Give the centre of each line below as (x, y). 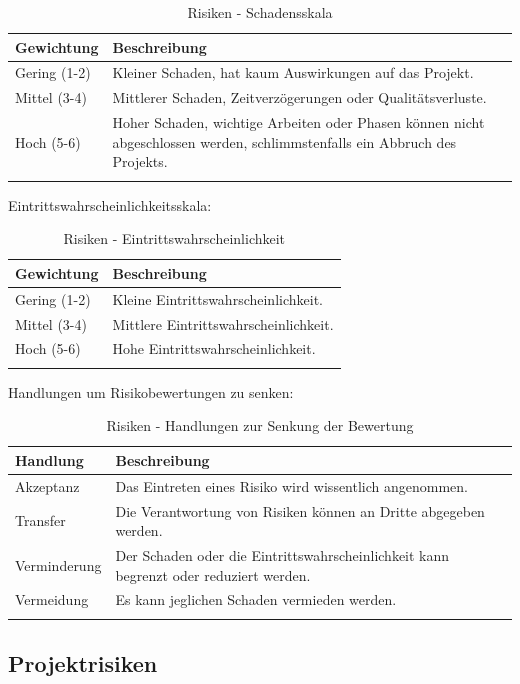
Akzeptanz (47, 485)
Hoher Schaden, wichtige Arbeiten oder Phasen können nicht (298, 122)
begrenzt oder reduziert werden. (213, 574)
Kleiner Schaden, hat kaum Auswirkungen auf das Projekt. (293, 72)
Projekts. (140, 161)
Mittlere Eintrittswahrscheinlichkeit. (223, 323)
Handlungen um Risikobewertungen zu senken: (151, 391)
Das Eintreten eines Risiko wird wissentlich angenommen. (292, 485)
